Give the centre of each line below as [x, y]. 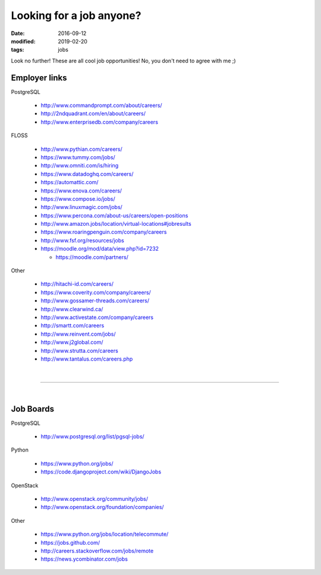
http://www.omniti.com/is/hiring [80, 166]
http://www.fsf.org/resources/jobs [82, 240]
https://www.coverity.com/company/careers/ [96, 292]
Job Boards [33, 409]
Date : [18, 33]
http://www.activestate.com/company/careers [97, 317]
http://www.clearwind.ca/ [72, 309]
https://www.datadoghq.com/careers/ [87, 174]
